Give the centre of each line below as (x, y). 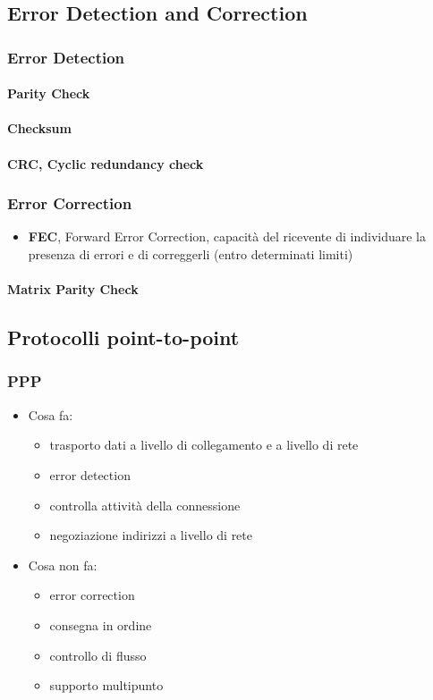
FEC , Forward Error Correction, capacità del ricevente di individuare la (227, 236)
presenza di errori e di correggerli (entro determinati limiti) (191, 254)
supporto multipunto (106, 685)
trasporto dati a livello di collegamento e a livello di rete (204, 445)
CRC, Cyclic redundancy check (106, 163)
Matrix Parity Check (73, 289)
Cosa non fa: (63, 565)
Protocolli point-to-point (123, 337)
